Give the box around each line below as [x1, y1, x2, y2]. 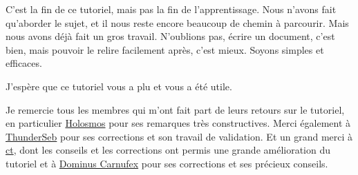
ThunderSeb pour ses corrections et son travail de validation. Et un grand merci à [6, 129, 353, 143]
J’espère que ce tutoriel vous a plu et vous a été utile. [6, 79, 232, 93]
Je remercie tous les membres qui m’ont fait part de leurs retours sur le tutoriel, [6, 102, 345, 116]
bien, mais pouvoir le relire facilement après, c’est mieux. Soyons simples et [6, 42, 324, 56]
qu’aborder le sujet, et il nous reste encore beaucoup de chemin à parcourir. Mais [6, 15, 349, 30]
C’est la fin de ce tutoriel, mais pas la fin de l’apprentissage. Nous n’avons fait [6, 2, 337, 16]
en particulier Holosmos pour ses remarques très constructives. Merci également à [6, 116, 351, 130]
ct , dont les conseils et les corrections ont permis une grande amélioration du [6, 143, 331, 157]
